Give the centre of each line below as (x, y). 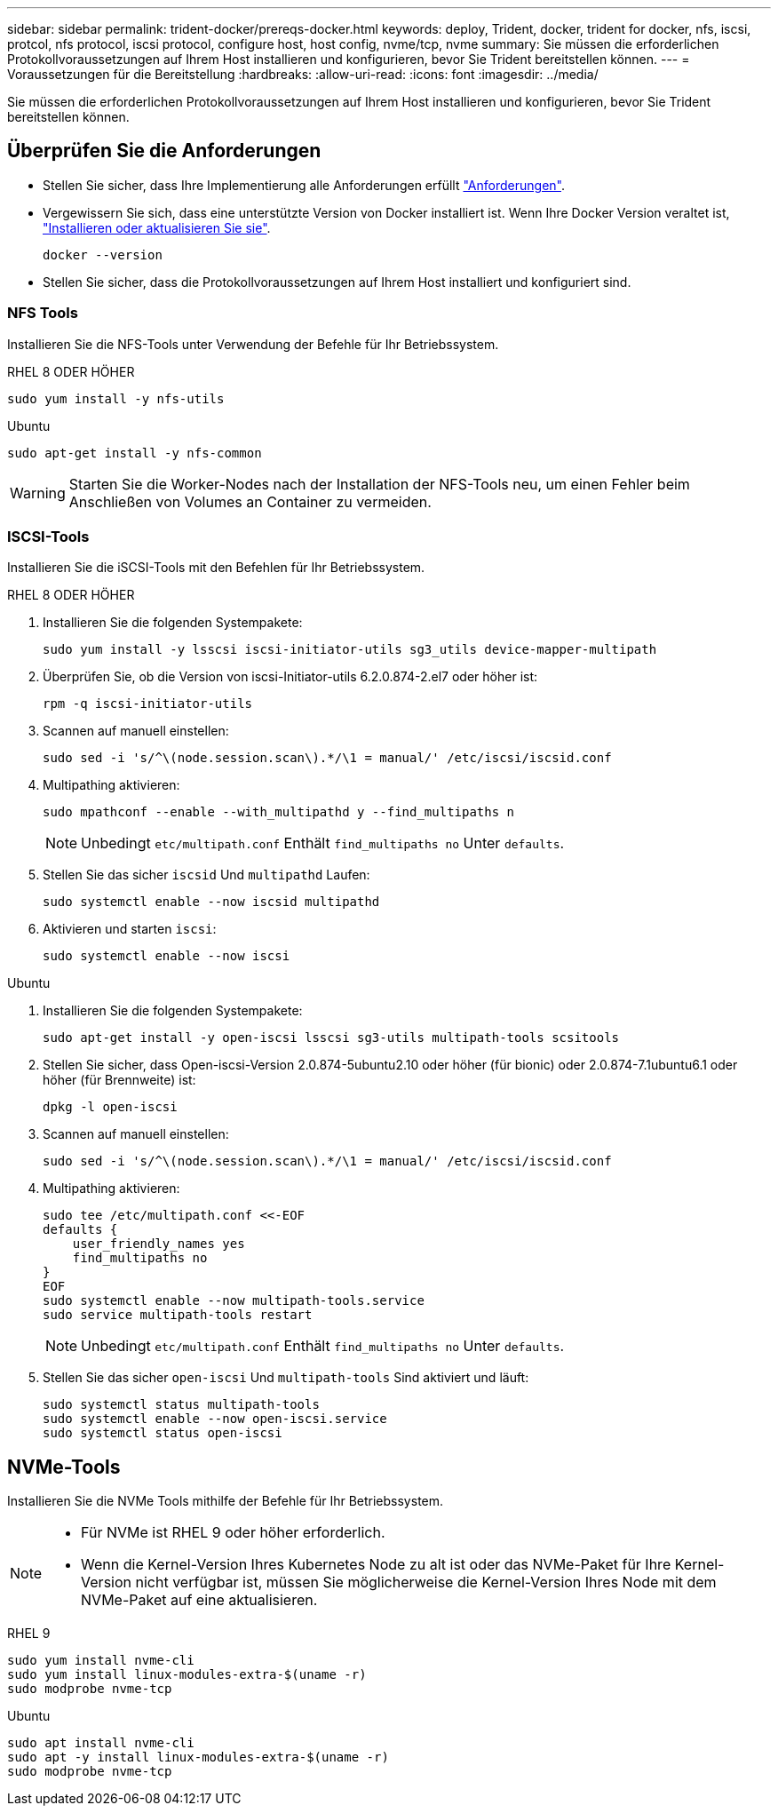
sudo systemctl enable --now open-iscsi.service (215, 1419)
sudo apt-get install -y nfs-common (135, 453)
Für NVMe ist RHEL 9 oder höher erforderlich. (233, 1533)
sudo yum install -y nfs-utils (116, 398)
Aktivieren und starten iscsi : (130, 929)
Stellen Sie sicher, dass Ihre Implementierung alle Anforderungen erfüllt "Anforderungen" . (304, 185)
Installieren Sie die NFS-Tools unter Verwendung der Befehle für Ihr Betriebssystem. (253, 344)
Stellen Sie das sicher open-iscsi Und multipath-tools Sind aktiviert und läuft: (286, 1378)
